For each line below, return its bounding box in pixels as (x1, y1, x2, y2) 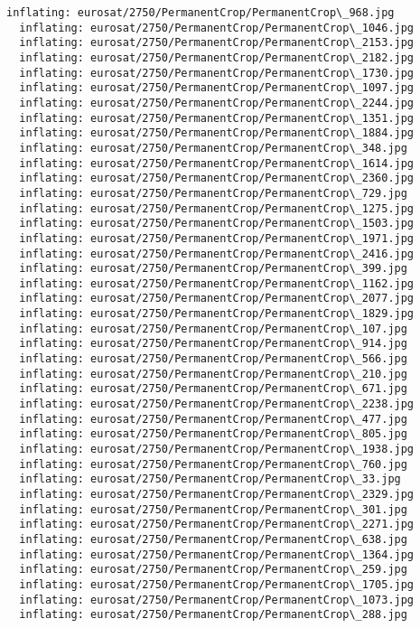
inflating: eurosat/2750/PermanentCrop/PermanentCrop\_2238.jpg (19, 398, 415, 411)
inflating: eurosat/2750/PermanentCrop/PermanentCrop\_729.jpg (19, 186, 407, 200)
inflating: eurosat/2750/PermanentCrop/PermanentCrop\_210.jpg (19, 367, 407, 380)
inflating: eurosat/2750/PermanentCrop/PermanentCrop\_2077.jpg (19, 292, 415, 305)
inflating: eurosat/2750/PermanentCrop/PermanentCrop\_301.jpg (19, 502, 407, 516)
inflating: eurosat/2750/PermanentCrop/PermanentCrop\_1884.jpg (19, 127, 415, 140)
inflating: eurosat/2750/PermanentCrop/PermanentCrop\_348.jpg (19, 141, 407, 155)
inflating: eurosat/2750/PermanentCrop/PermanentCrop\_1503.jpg (19, 217, 415, 230)
